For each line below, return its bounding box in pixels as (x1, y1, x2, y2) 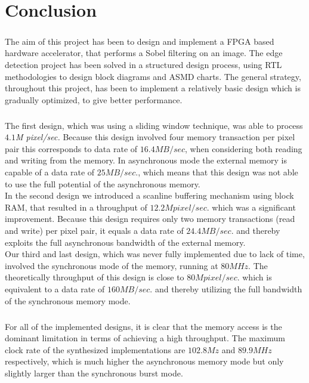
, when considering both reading (185, 142, 302, 155)
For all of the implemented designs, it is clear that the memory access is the (5, 320, 282, 332)
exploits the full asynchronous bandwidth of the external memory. (5, 236, 246, 248)
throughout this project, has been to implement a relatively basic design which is (5, 82, 301, 94)
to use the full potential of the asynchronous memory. (5, 177, 200, 190)
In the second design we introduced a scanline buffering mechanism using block (5, 189, 294, 202)
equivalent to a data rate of (5, 283, 105, 295)
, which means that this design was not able (138, 166, 298, 178)
